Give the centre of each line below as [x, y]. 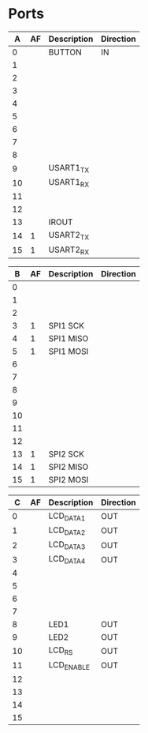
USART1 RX [68, 183]
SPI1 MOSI [68, 351]
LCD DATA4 [67, 560]
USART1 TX [69, 168]
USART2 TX [69, 236]
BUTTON [65, 52]
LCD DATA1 [67, 516]
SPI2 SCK [67, 453]
